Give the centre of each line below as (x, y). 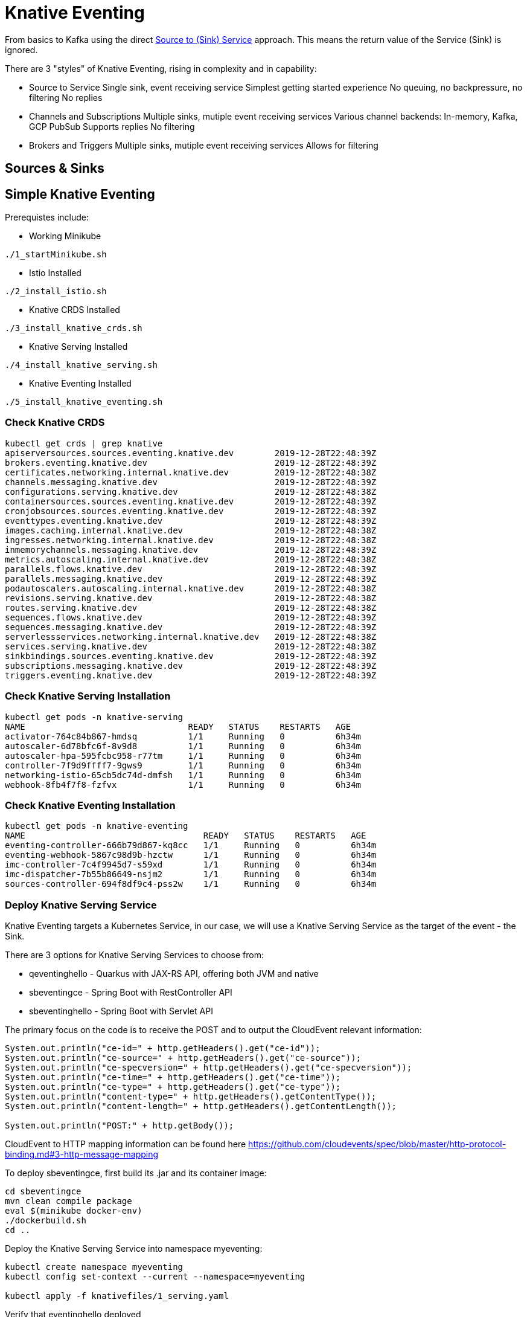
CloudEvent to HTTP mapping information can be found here (126, 1144)
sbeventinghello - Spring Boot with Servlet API (121, 1011)
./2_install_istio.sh (56, 291)
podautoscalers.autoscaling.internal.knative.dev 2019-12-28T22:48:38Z (191, 588)
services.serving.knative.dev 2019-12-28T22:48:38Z (191, 646)
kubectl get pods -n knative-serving (94, 717)
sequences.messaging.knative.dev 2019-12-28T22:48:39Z (191, 627)
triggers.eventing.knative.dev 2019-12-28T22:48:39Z (191, 675)
